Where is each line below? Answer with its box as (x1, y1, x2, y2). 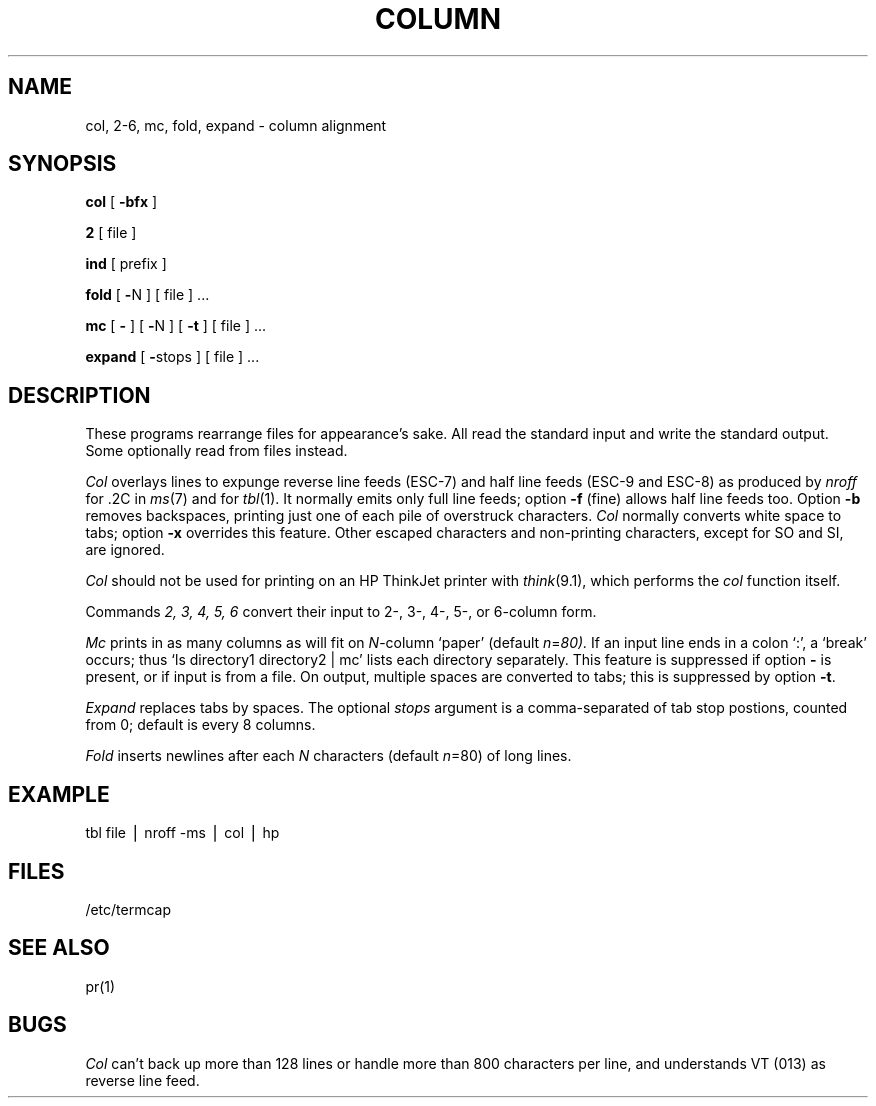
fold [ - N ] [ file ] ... (85, 286, 210, 304)
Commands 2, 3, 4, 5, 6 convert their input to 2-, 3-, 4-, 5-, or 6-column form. (85, 603, 597, 621)
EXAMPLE (8, 781, 110, 807)
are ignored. (85, 541, 165, 559)
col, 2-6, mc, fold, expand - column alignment (85, 116, 387, 134)
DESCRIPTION (8, 382, 151, 408)
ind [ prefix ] (85, 255, 167, 273)
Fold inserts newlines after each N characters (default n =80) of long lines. (85, 747, 572, 765)
